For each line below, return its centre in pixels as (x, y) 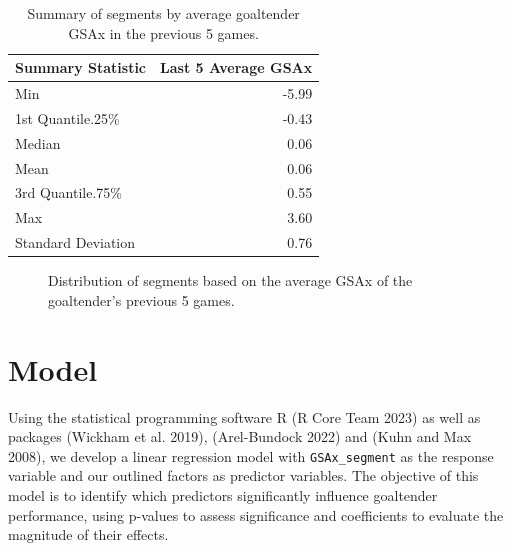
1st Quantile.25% (67, 117)
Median (38, 142)
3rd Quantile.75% (69, 192)
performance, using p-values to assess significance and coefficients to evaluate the (256, 514)
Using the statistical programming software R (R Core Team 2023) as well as (244, 416)
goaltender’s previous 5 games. (141, 299)
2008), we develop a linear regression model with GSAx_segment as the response (251, 455)
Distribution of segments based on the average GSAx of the (230, 280)
